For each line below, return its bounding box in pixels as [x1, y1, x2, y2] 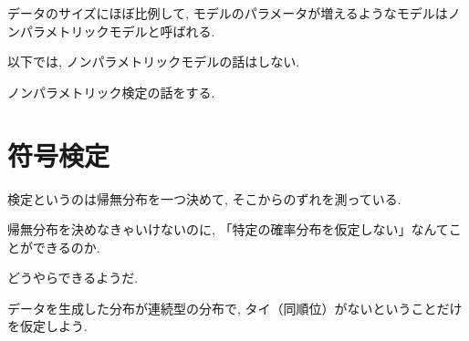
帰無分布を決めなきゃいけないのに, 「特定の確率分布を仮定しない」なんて [7, 220, 449, 239]
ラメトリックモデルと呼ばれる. [32, 21, 215, 40]
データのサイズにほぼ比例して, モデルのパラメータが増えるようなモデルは [7, 4, 448, 22]
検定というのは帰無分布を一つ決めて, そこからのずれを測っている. [7, 189, 401, 208]
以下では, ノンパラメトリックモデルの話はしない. [7, 52, 300, 71]
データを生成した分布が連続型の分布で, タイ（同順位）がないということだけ [7, 298, 463, 317]
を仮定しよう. [7, 316, 88, 336]
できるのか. [32, 237, 100, 256]
